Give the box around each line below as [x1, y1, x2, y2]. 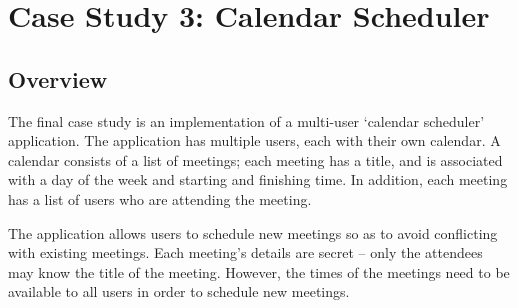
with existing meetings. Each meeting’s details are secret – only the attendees [8, 242, 483, 263]
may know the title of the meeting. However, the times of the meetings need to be [8, 261, 510, 282]
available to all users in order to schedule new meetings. [8, 281, 350, 302]
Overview [8, 63, 108, 94]
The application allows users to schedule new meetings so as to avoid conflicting [8, 222, 498, 243]
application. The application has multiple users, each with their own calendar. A [8, 130, 501, 151]
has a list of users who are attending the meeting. [8, 188, 312, 209]
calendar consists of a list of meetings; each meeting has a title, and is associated [8, 149, 503, 170]
